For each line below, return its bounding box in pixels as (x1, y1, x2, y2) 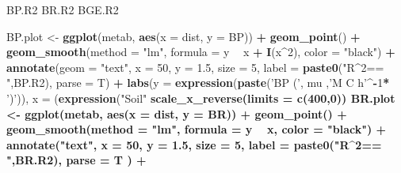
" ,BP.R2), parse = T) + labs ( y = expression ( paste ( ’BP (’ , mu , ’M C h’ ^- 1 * (6, 74, 390, 91)
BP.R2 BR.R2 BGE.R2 (6, 2, 119, 17)
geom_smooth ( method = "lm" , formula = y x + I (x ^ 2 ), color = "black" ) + (6, 43, 395, 60)
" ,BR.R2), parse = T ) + (6, 152, 147, 168)
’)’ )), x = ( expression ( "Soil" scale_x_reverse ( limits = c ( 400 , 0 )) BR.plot (6, 89, 395, 106)
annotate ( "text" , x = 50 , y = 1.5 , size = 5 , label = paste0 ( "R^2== (6, 136, 382, 152)
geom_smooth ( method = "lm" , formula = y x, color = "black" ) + (6, 121, 387, 137)
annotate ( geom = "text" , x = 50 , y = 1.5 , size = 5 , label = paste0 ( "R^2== (6, 58, 384, 75)
